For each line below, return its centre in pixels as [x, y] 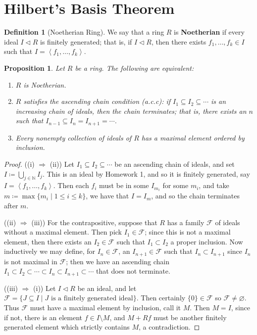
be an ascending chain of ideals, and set [175, 164]
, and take [214, 185]
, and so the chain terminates [195, 196]
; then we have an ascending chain [118, 261]
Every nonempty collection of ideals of [74, 137]
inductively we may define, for [50, 251]
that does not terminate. [133, 271]
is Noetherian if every [209, 32]
